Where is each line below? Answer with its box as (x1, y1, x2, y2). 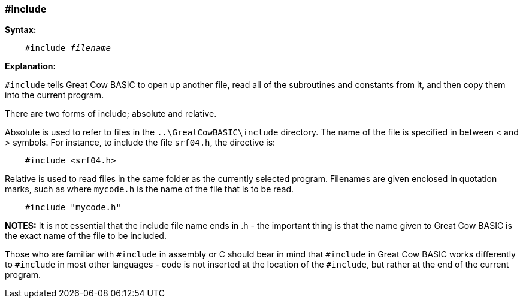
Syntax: (5, 25, 37, 35)
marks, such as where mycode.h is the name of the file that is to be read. (5, 184, 294, 195)
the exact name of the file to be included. (5, 231, 167, 241)
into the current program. (5, 90, 104, 101)
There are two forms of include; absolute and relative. (5, 108, 217, 119)
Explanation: (5, 61, 56, 72)
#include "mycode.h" (25, 202, 121, 213)
